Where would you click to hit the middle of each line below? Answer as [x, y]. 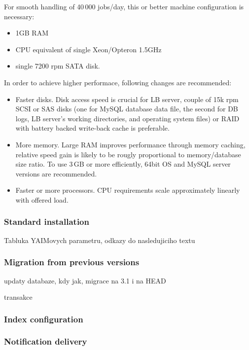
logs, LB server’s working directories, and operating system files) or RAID [127, 118]
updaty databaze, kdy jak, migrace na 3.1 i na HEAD [85, 280]
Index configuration [44, 319]
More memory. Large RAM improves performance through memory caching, [130, 144]
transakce [18, 297]
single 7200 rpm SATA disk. [58, 66]
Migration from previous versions [72, 262]
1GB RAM [32, 33]
